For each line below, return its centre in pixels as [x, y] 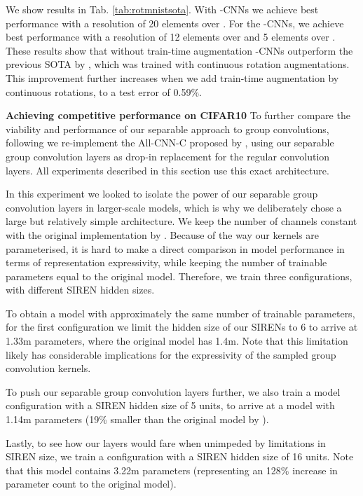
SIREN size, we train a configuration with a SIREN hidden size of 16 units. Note [180, 456]
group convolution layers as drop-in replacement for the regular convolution [168, 156]
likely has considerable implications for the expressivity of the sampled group [171, 354]
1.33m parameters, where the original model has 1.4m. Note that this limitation [177, 341]
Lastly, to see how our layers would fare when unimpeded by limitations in [166, 442]
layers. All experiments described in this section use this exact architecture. [167, 170]
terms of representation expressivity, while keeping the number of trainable [166, 262]
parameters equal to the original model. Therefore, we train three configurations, [179, 276]
